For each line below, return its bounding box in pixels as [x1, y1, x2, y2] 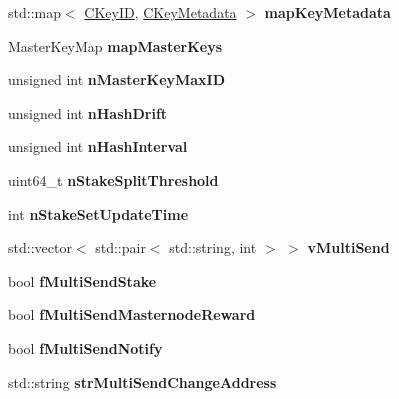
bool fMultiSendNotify [8, 337, 163, 358]
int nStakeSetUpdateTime [8, 203, 189, 224]
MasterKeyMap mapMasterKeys [8, 35, 223, 56]
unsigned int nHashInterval [8, 136, 188, 157]
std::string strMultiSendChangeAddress [8, 371, 277, 392]
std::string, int [169, 237, 257, 258]
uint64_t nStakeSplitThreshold [8, 169, 219, 190]
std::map [8, 2, 61, 22]
